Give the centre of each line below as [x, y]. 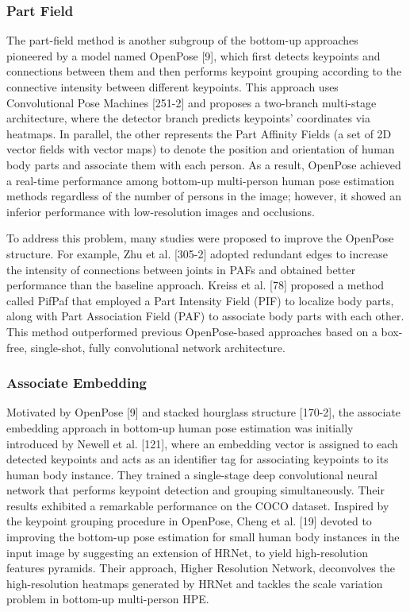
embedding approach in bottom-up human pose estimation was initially [180, 427]
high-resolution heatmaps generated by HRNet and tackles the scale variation [195, 583]
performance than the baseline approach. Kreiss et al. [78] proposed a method [195, 285]
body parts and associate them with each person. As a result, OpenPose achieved [204, 164]
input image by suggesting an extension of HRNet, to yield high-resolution [187, 552]
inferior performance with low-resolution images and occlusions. [161, 211]
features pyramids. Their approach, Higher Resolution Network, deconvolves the [201, 568]
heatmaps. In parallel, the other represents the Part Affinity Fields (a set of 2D [199, 133]
